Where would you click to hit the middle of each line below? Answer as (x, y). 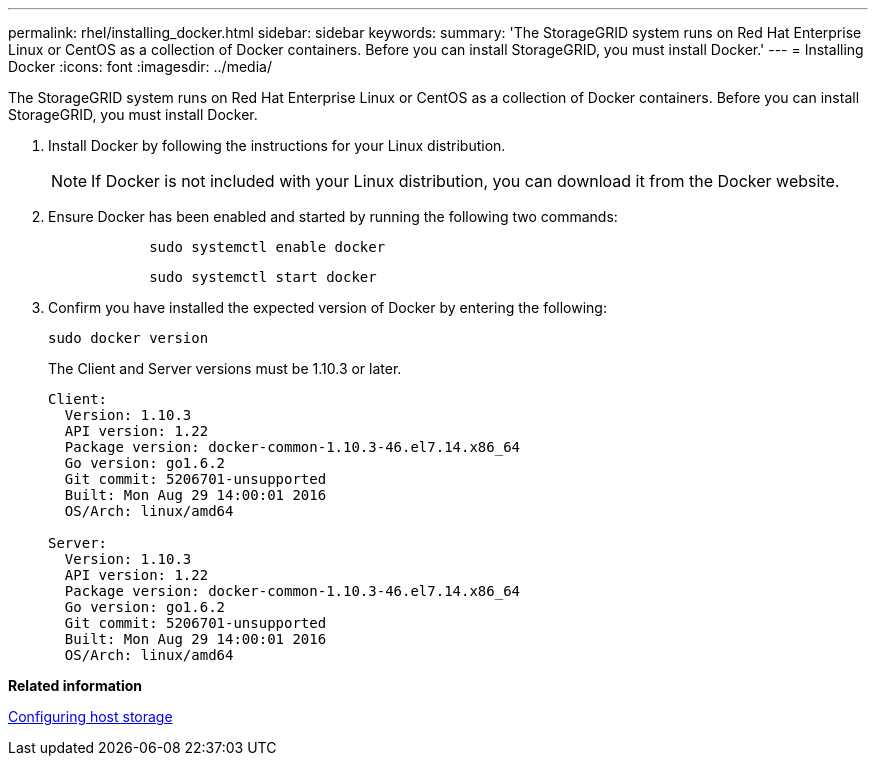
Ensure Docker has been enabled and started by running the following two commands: (333, 216)
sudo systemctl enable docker (267, 247)
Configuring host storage (90, 716)
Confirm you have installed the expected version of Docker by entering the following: (327, 307)
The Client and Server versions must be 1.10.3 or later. (225, 368)
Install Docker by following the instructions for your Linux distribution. (277, 145)
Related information (75, 685)
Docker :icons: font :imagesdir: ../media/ (140, 66)
